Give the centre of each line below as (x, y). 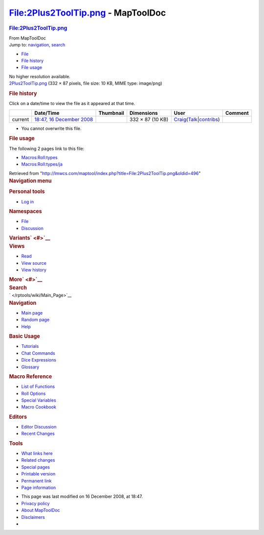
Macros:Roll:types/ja (42, 164)
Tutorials (30, 346)
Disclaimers (33, 517)
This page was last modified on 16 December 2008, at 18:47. (82, 496)
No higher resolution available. (40, 76)
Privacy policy (35, 503)
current (21, 119)
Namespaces (25, 212)
